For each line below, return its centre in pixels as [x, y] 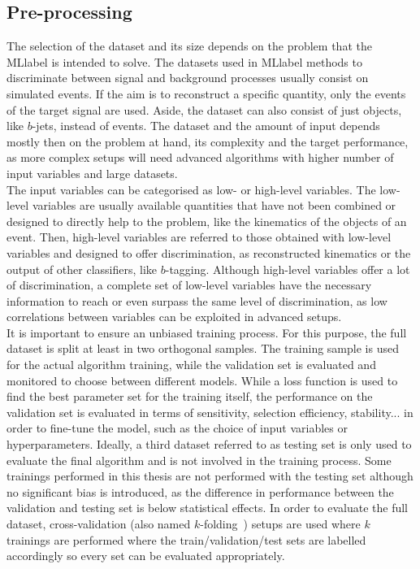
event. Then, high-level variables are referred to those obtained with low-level [199, 237]
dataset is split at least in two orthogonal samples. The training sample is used [203, 348]
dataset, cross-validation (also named [99, 524]
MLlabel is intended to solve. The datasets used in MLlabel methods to [184, 61]
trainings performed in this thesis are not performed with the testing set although [210, 476]
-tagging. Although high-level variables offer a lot [288, 269]
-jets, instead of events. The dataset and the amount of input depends [206, 126]
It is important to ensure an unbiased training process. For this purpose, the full [207, 332]
